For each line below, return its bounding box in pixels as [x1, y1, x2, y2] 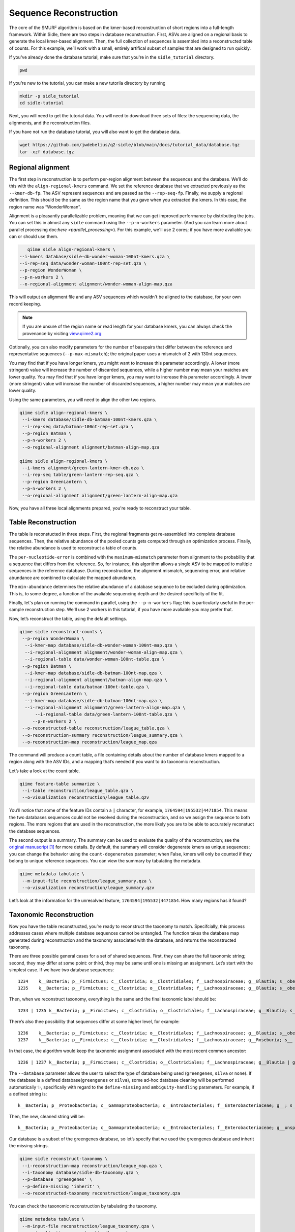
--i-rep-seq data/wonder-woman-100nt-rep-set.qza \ [19, 260, 147, 266]
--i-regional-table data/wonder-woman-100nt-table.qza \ [25, 656, 165, 662]
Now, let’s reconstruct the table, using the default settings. [9, 616, 127, 621]
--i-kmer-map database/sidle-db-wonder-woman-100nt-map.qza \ [25, 643, 178, 648]
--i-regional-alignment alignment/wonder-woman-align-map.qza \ [25, 650, 183, 655]
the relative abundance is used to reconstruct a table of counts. [9, 545, 138, 551]
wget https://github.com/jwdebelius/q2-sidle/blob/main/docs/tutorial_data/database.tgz [19, 142, 240, 148]
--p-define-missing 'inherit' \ [22, 1183, 100, 1189]
